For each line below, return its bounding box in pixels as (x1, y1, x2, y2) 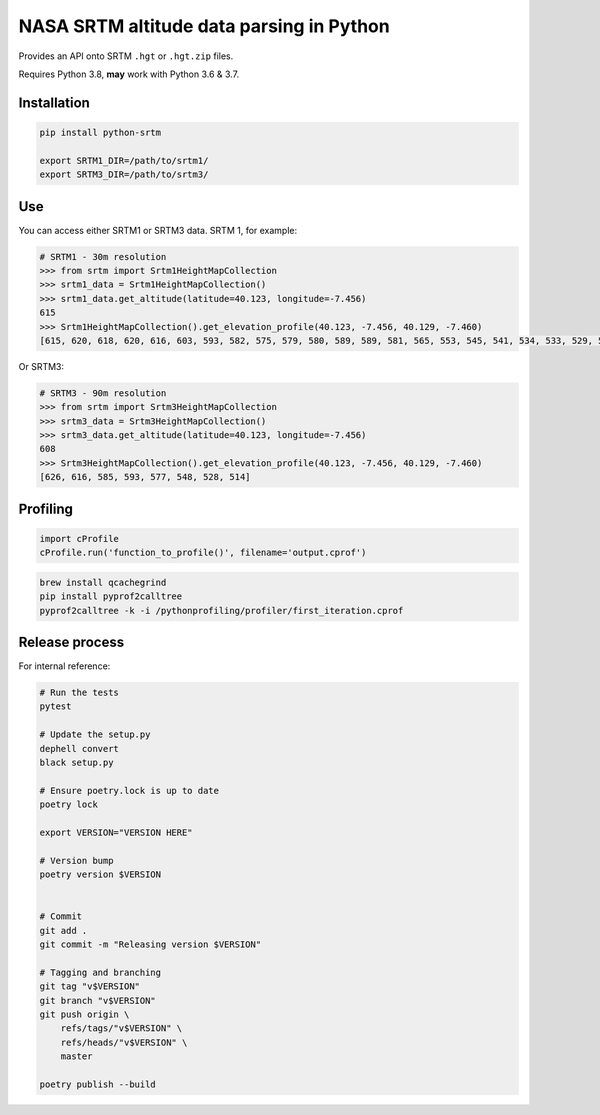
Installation (18, 94, 90, 111)
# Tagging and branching (39, 966, 162, 978)
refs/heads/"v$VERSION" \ (60, 1036, 188, 1048)
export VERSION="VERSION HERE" (39, 826, 194, 838)
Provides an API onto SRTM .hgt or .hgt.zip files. (18, 50, 234, 62)
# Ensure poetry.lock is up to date (39, 785, 220, 796)
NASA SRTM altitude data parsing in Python (18, 15, 390, 37)
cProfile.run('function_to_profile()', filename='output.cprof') (39, 547, 367, 559)
